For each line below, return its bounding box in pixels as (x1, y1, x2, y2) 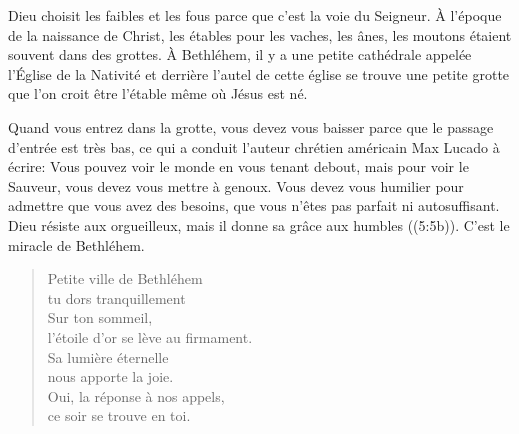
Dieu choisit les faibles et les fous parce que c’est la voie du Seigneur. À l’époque (8, 5, 502, 25)
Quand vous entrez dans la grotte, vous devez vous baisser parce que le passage (8, 116, 494, 137)
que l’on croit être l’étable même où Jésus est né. (8, 83, 308, 104)
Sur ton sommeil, (47, 307, 153, 328)
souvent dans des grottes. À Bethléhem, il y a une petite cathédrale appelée (8, 44, 472, 65)
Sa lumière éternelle (47, 346, 169, 367)
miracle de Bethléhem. (8, 234, 145, 255)
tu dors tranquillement (47, 287, 186, 308)
